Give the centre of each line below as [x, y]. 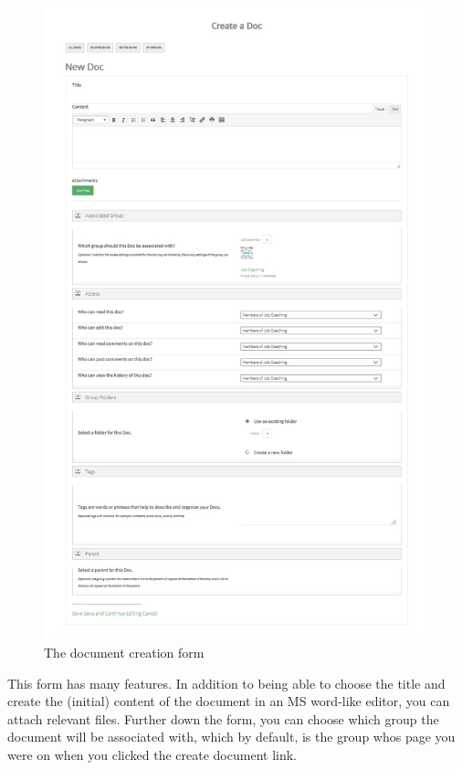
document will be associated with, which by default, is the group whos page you [231, 737]
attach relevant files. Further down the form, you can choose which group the [223, 718]
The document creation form [124, 653]
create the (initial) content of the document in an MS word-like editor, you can [229, 701]
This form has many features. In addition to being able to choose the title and [226, 683]
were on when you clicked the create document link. [152, 755]
